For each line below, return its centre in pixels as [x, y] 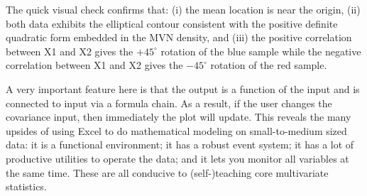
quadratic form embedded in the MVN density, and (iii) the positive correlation [179, 37]
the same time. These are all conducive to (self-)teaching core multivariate [167, 172]
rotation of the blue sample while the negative [261, 51]
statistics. [26, 186]
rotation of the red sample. [269, 65]
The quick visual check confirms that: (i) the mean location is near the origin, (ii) [183, 9]
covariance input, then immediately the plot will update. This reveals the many [179, 117]
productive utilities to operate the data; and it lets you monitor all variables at [177, 158]
